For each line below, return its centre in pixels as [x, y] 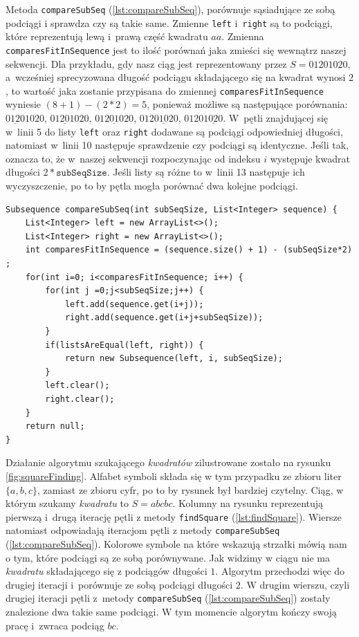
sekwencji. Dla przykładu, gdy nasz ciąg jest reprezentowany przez [146, 63]
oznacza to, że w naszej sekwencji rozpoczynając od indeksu [133, 158]
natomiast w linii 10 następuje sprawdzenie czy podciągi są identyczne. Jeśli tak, [177, 145]
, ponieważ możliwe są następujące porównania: [247, 104]
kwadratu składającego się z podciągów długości [107, 571]
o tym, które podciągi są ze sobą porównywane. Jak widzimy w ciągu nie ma [168, 557]
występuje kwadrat [310, 158]
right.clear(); [80, 399]
